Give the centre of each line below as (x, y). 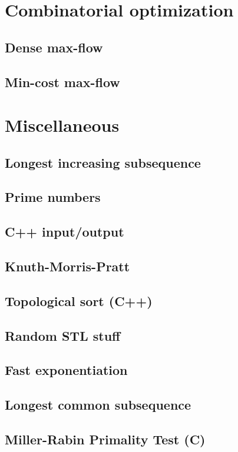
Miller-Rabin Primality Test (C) (105, 439)
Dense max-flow (54, 47)
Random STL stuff (63, 335)
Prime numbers (53, 197)
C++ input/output (65, 232)
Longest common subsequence (98, 405)
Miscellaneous (62, 125)
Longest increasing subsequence (103, 162)
